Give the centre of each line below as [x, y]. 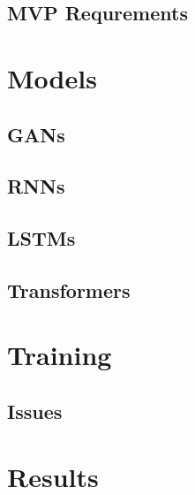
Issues [35, 411]
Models [52, 77]
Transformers [69, 289]
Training [60, 355]
